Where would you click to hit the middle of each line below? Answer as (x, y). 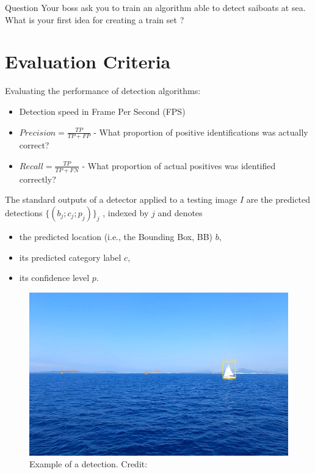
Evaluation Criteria (88, 61)
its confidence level (54, 278)
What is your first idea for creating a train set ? (95, 19)
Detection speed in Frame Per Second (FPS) (102, 111)
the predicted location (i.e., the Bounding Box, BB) (116, 236)
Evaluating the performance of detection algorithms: (103, 91)
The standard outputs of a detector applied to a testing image (121, 199)
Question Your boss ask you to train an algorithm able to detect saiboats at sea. (155, 7)
